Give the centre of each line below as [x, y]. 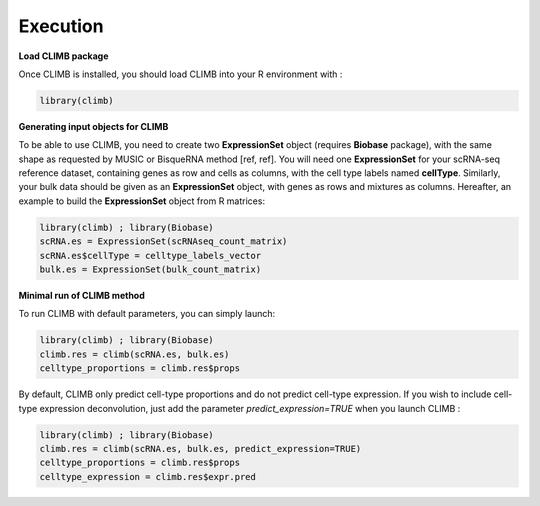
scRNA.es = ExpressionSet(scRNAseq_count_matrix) [163, 241]
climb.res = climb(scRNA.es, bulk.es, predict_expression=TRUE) [200, 448]
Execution [61, 26]
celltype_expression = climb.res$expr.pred [148, 476]
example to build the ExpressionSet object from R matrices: [141, 201]
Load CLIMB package [63, 56]
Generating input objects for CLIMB [93, 126]
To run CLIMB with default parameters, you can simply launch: [147, 314]
